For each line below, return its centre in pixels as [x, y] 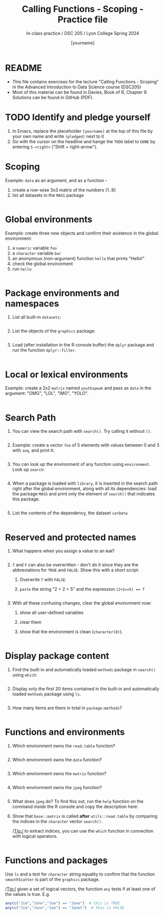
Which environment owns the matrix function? [59, 774]
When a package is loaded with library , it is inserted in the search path [85, 483]
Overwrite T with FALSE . [43, 580]
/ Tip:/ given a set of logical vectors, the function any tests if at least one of [80, 889]
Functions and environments [65, 732]
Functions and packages [56, 860]
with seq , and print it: [33, 451]
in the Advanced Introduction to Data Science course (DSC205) [77, 87]
